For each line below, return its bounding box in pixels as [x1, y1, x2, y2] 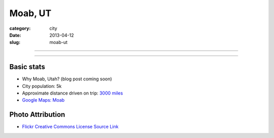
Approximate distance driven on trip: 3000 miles [22, 90, 123, 96]
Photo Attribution [9, 110, 65, 119]
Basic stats [9, 63, 45, 71]
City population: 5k [22, 83, 62, 89]
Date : [9, 32, 21, 38]
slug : [9, 39, 20, 45]
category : [9, 25, 31, 31]
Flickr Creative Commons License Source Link [22, 124, 119, 130]
